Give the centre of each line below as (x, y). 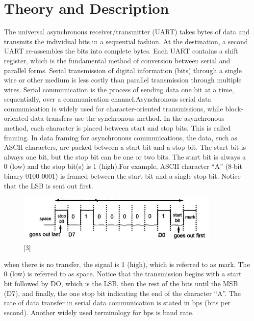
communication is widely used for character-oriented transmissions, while (114, 108)
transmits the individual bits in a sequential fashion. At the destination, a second (126, 41)
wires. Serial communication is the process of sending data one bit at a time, (119, 89)
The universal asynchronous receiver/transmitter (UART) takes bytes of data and (127, 32)
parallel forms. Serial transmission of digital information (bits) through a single (123, 70)
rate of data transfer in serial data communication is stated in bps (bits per (117, 303)
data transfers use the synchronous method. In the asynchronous (127, 118)
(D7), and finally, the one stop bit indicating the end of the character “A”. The (122, 293)
